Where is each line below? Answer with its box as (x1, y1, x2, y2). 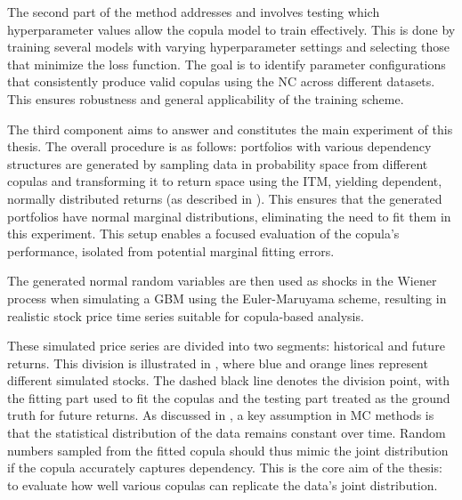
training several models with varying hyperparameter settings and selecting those (7, 37, 450, 56)
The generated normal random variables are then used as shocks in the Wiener (7, 271, 437, 290)
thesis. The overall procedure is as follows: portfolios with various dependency (7, 137, 432, 156)
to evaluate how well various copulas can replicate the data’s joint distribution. (7, 475, 438, 494)
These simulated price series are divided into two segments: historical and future (7, 336, 445, 355)
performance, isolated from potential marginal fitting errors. (7, 241, 335, 260)
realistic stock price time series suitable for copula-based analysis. (7, 306, 364, 325)
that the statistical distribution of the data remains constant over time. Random (7, 423, 446, 442)
